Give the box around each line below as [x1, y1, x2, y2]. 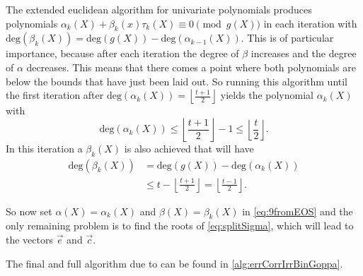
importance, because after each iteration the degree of [6, 46, 239, 61]
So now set [6, 203, 52, 218]
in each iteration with [263, 16, 357, 30]
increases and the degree [250, 46, 357, 61]
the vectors [6, 232, 53, 247]
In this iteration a [6, 140, 83, 155]
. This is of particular [241, 30, 334, 45]
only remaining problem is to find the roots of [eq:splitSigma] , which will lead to [6, 218, 354, 233]
